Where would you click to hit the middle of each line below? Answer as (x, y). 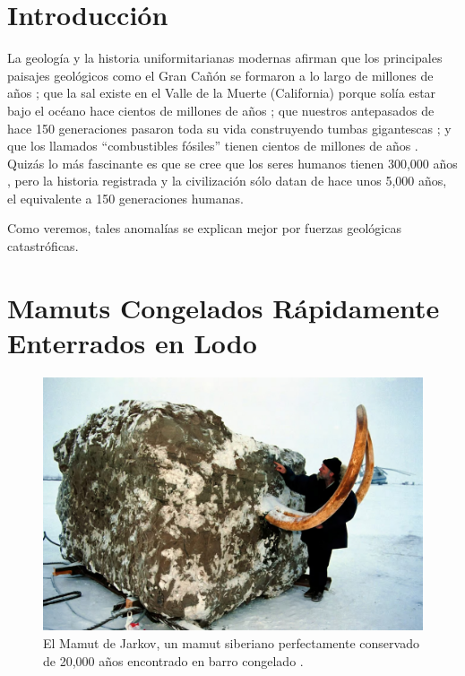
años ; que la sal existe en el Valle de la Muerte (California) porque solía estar (222, 93)
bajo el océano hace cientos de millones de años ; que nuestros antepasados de (221, 110)
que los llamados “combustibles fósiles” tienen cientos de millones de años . (213, 146)
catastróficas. (43, 246)
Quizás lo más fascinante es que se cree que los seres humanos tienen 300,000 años (232, 163)
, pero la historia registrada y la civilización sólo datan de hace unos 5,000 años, (227, 181)
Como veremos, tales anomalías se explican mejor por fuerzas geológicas (204, 228)
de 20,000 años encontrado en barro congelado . (173, 660)
